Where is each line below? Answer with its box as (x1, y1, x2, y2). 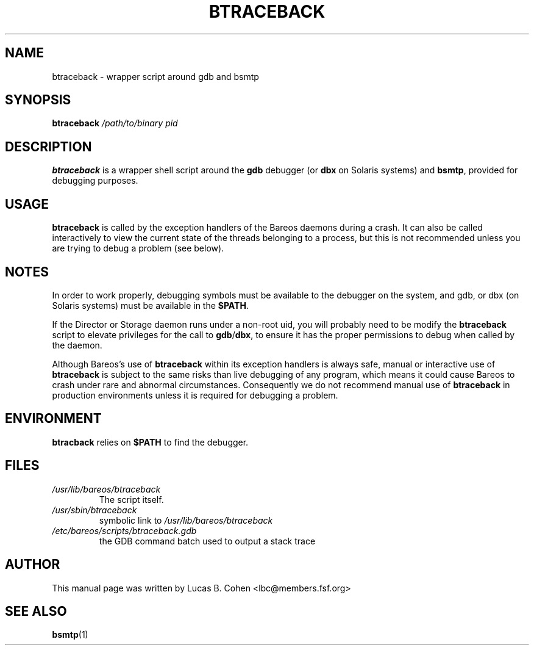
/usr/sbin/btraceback (52, 504, 137, 515)
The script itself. (99, 494, 164, 505)
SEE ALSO (5, 603, 67, 619)
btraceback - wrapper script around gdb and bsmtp (52, 71, 259, 82)
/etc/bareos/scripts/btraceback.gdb (52, 525, 197, 536)
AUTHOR (5, 557, 60, 572)
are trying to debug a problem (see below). (52, 243, 224, 254)
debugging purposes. (52, 175, 138, 186)
